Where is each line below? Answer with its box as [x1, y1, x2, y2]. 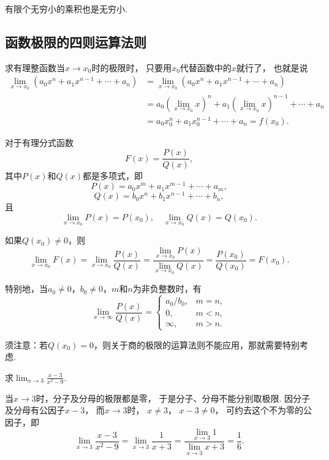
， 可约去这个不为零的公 [214, 404, 312, 416]
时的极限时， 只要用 [91, 61, 172, 74]
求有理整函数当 [5, 61, 65, 74]
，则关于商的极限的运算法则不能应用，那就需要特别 [93, 338, 300, 351]
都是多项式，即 [83, 169, 143, 182]
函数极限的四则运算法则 [5, 32, 146, 51]
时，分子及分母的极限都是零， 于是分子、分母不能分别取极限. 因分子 [36, 391, 310, 404]
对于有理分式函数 [5, 136, 74, 148]
